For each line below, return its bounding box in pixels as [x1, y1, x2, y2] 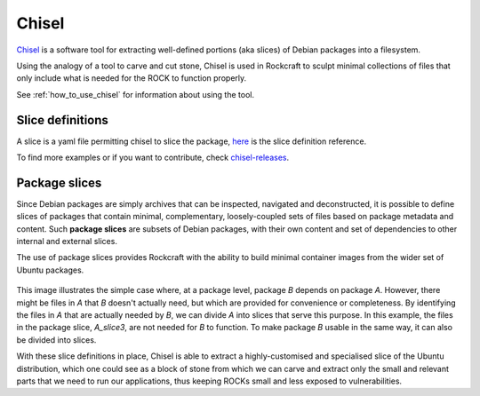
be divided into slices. [16, 334, 97, 345]
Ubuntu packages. [16, 265, 84, 275]
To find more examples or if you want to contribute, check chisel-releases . [16, 152, 290, 163]
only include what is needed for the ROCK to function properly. [16, 73, 247, 83]
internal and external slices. [16, 236, 117, 247]
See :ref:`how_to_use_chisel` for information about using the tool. [16, 89, 255, 99]
